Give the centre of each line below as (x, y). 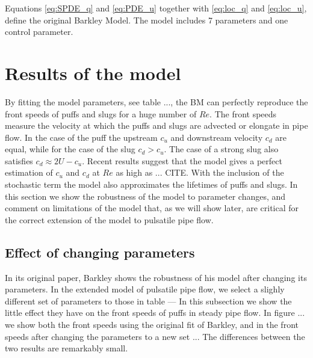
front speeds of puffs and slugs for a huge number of (101, 113)
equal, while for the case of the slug (70, 149)
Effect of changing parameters (100, 252)
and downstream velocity (217, 137)
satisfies (19, 160)
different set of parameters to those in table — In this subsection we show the (148, 301)
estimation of (29, 172)
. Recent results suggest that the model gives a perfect (182, 160)
